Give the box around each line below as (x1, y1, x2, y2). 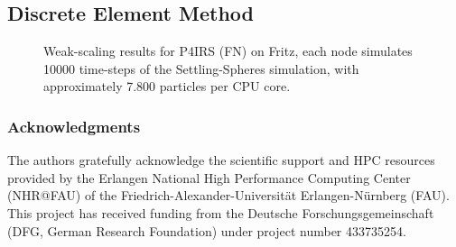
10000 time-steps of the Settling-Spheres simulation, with (43, 59, 359, 78)
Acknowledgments (7, 114, 141, 137)
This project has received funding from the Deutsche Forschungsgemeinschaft (7, 203, 434, 222)
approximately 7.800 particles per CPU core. (43, 77, 291, 96)
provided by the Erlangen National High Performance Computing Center (7, 168, 411, 187)
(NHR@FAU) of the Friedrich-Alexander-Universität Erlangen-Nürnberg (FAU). (7, 186, 450, 205)
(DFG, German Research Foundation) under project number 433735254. (7, 221, 406, 240)
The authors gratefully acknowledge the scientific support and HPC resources (7, 151, 435, 169)
